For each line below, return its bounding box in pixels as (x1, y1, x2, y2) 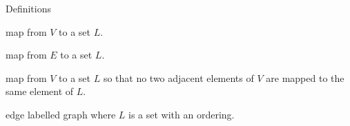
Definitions (6, 1, 52, 15)
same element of (6, 84, 74, 98)
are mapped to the (266, 70, 344, 85)
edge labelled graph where (6, 107, 116, 121)
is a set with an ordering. (128, 107, 235, 121)
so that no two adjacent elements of (103, 70, 254, 85)
